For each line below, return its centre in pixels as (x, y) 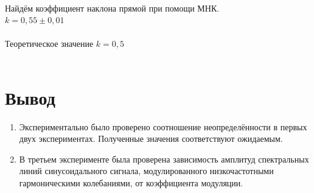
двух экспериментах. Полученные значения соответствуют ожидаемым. (151, 139)
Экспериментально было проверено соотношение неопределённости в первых (163, 126)
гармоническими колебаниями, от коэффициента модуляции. (131, 183)
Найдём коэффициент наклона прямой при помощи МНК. (112, 8)
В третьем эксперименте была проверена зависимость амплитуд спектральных (164, 159)
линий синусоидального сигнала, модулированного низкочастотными (146, 171)
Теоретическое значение (49, 44)
